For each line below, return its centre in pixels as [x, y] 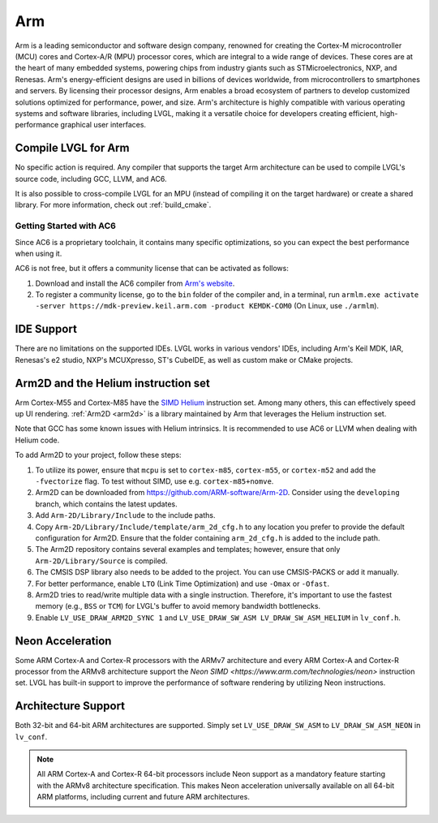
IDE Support [46, 329]
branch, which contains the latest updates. [106, 504]
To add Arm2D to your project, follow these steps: [98, 455]
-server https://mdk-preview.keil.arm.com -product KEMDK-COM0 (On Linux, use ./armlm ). [207, 306]
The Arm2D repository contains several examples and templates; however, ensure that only [188, 549]
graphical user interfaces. [103, 125]
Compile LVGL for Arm [72, 148]
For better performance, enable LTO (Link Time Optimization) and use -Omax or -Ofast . [182, 584]
